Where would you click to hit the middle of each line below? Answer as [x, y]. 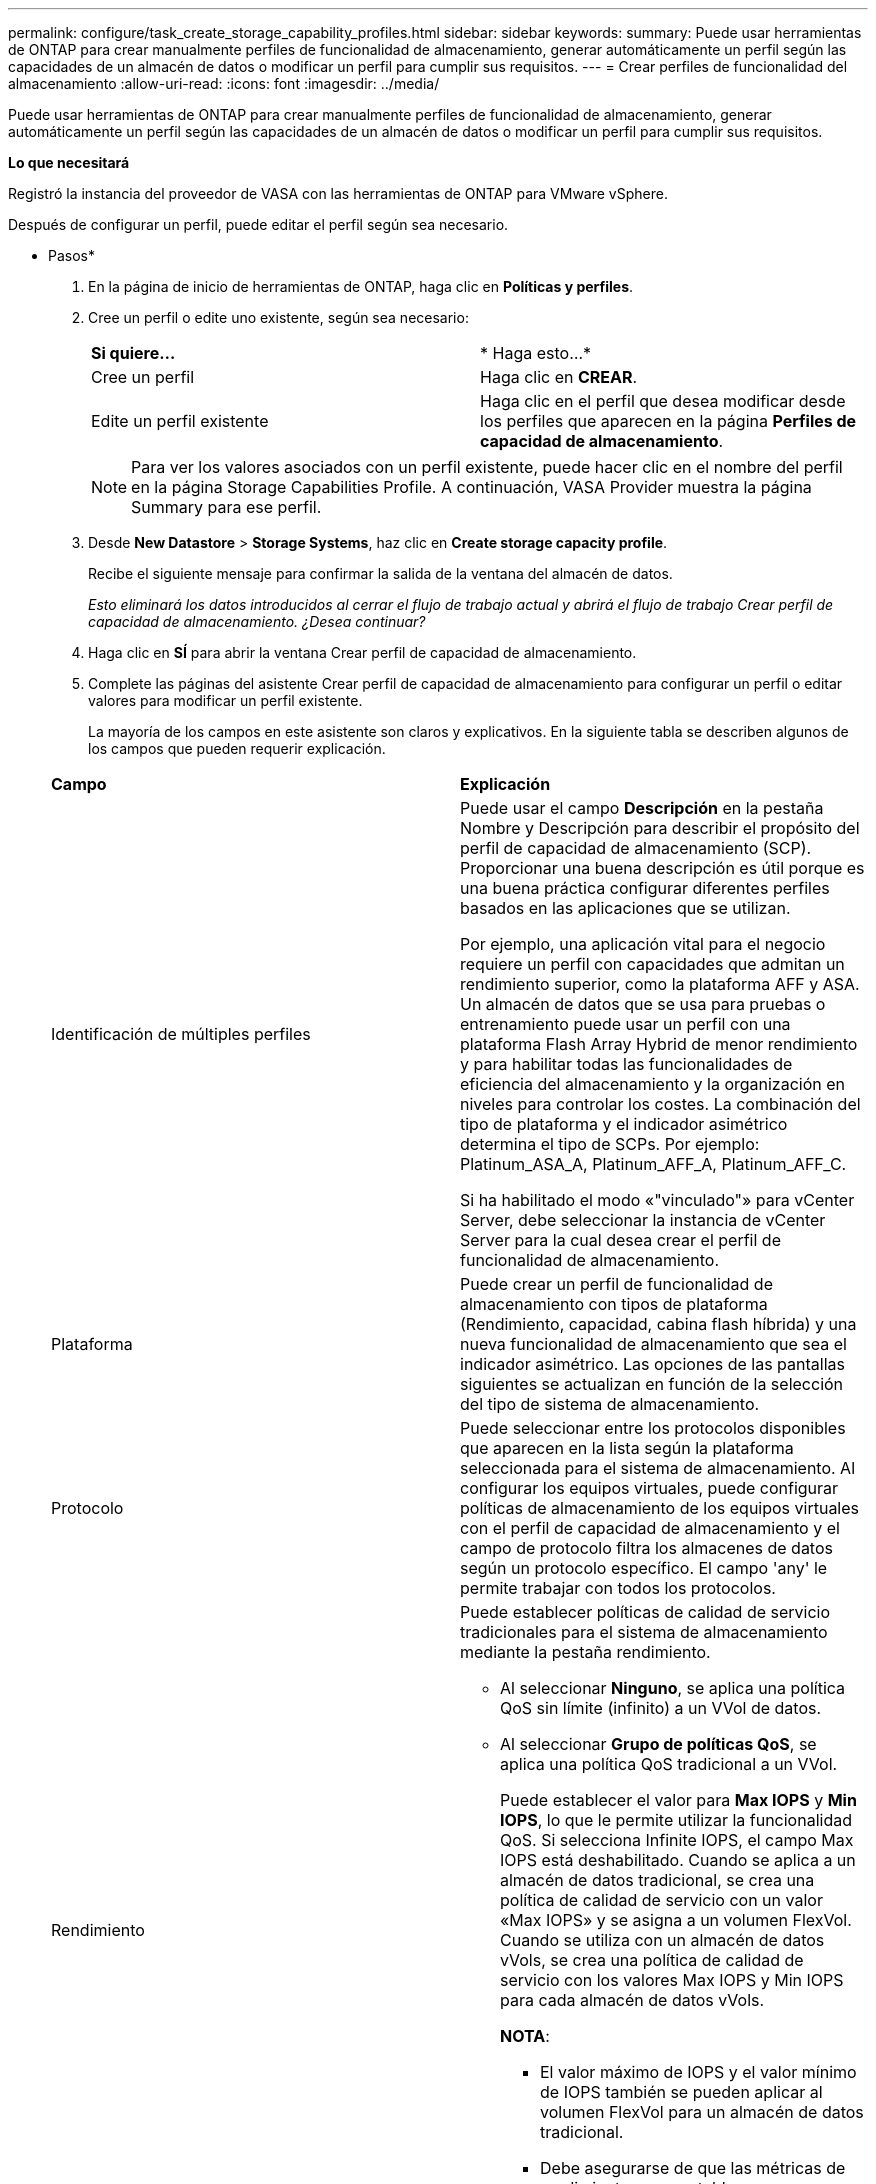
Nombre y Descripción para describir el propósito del [660, 828]
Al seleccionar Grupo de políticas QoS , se [658, 1744]
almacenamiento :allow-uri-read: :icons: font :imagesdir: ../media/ [224, 83]
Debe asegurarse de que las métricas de [693, 2168]
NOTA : [525, 2036]
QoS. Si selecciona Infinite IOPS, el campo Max [677, 1840]
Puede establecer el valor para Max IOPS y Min [678, 1800]
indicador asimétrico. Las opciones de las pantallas [652, 1364]
